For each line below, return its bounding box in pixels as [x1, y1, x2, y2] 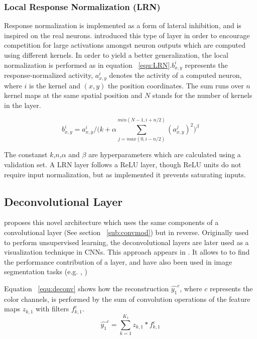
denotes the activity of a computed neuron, [109, 70, 242, 80]
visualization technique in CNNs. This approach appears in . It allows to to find [4, 247, 250, 257]
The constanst [4, 149, 48, 160]
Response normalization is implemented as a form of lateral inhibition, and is [4, 20, 241, 31]
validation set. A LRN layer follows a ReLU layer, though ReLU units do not [4, 159, 241, 169]
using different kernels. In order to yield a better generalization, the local [4, 50, 228, 60]
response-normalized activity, [4, 70, 93, 80]
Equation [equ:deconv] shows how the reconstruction [4, 283, 169, 293]
